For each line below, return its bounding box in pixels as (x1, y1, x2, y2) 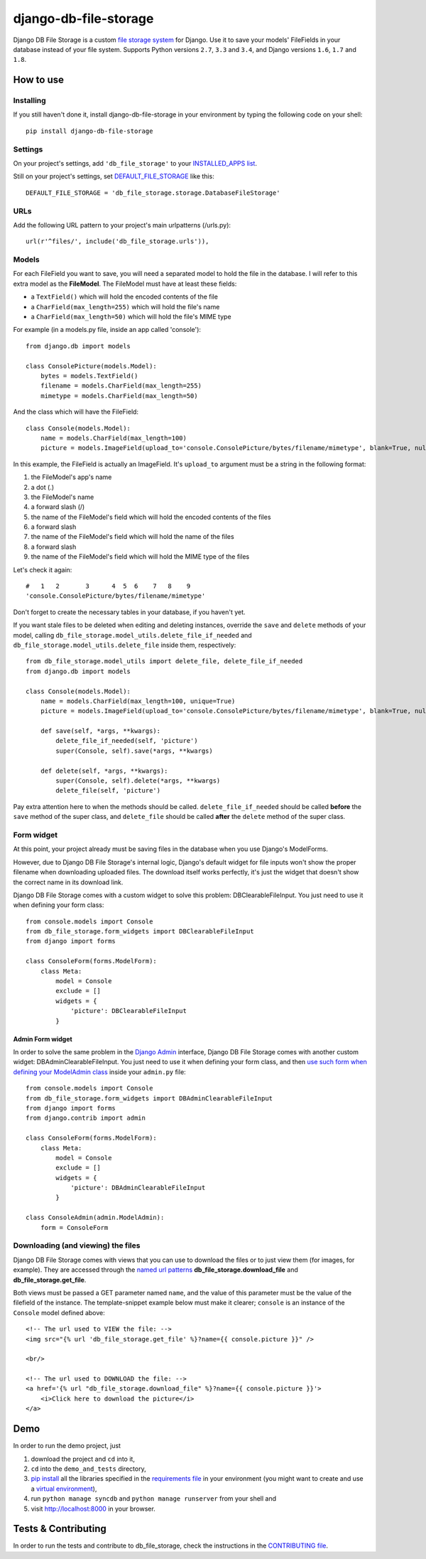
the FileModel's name (31, 493, 94, 501)
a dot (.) (31, 483, 55, 491)
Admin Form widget (13, 1034, 72, 1043)
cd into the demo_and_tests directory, (31, 1464, 146, 1473)
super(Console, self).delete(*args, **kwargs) (55, 777, 221, 785)
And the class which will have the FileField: (13, 407, 138, 416)
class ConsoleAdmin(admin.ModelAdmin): (26, 1214, 165, 1222)
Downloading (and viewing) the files (13, 1241, 141, 1250)
